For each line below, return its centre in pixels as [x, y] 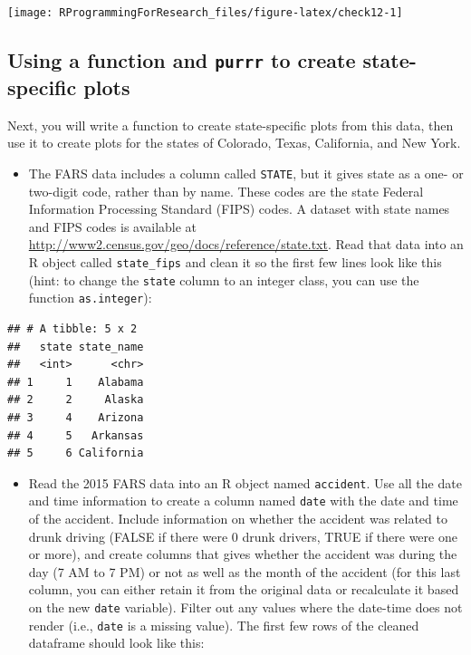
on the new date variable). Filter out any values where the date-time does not [245, 607]
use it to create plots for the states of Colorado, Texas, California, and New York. [234, 143]
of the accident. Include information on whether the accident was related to [238, 519]
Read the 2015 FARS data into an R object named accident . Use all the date [245, 482]
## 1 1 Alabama [76, 382]
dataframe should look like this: [116, 643]
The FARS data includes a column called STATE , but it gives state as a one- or [246, 173]
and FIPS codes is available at [113, 226]
